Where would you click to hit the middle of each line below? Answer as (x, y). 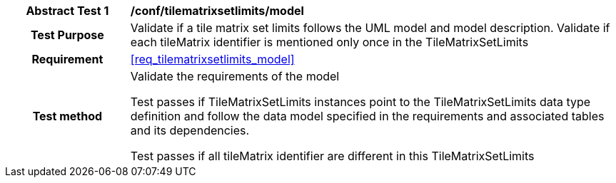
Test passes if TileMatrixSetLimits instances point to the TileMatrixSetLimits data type (360, 102)
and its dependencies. (190, 130)
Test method (67, 116)
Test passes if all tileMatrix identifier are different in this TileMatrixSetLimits (332, 156)
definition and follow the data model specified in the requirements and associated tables (367, 116)
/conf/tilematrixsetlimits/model (217, 11)
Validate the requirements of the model (235, 76)
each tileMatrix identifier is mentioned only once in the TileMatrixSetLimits (329, 42)
